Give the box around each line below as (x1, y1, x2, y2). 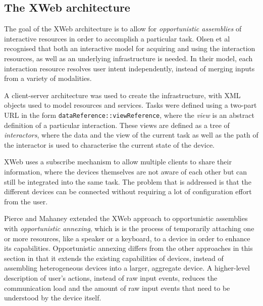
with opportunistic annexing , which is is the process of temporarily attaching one (4, 223, 254, 233)
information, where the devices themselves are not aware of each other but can (4, 166, 247, 177)
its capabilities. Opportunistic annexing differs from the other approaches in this (4, 243, 253, 253)
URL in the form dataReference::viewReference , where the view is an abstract (4, 109, 254, 120)
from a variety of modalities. (4, 73, 92, 83)
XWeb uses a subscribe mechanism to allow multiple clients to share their (4, 156, 232, 167)
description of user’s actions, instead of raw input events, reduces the (4, 272, 218, 283)
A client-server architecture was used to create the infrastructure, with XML (4, 90, 241, 100)
